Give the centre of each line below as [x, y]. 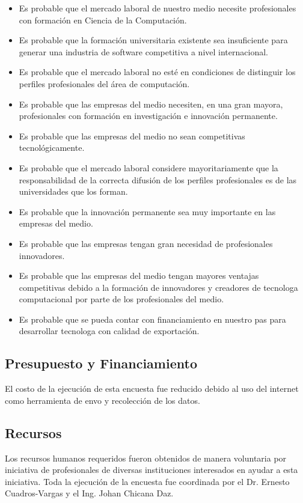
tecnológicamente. [52, 148]
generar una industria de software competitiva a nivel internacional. [143, 51]
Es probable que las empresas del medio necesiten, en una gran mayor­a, [151, 104]
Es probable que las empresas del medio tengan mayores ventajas [139, 276]
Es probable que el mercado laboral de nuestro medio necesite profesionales [158, 8]
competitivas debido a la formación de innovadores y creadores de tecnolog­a [158, 287]
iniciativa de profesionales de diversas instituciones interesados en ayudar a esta [151, 470]
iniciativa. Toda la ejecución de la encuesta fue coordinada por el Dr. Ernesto [147, 481]
